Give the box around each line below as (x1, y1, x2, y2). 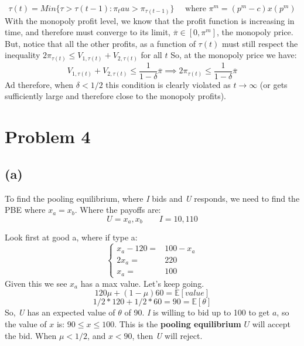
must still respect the (221, 37, 298, 49)
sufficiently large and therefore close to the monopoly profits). (5, 90, 226, 102)
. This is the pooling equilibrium (114, 318, 241, 330)
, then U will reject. (132, 329, 203, 341)
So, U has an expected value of (5, 306, 115, 318)
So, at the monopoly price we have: (170, 49, 297, 61)
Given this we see (5, 277, 67, 289)
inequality (5, 49, 40, 61)
